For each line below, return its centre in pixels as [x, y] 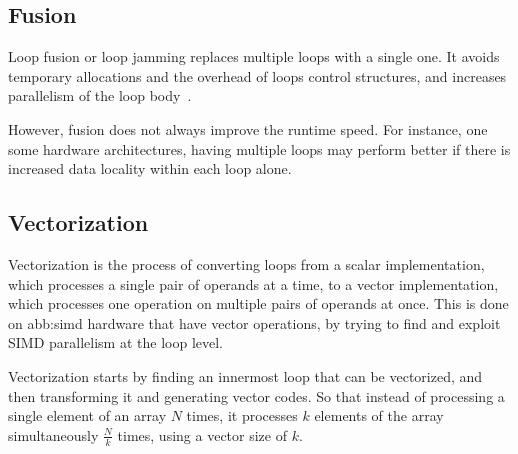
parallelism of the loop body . [100, 95]
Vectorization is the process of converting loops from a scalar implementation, [246, 263]
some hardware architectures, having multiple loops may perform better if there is [259, 148]
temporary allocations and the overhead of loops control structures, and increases [257, 75]
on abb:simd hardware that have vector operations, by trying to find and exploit [254, 322]
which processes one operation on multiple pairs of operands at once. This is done [258, 303]
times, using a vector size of [202, 434]
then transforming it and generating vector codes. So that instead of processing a [256, 395]
